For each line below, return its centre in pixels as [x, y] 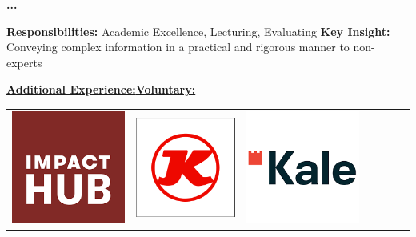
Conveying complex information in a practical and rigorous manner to [178, 47]
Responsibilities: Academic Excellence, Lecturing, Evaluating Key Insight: [198, 31]
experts [24, 62]
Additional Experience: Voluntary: [101, 89]
